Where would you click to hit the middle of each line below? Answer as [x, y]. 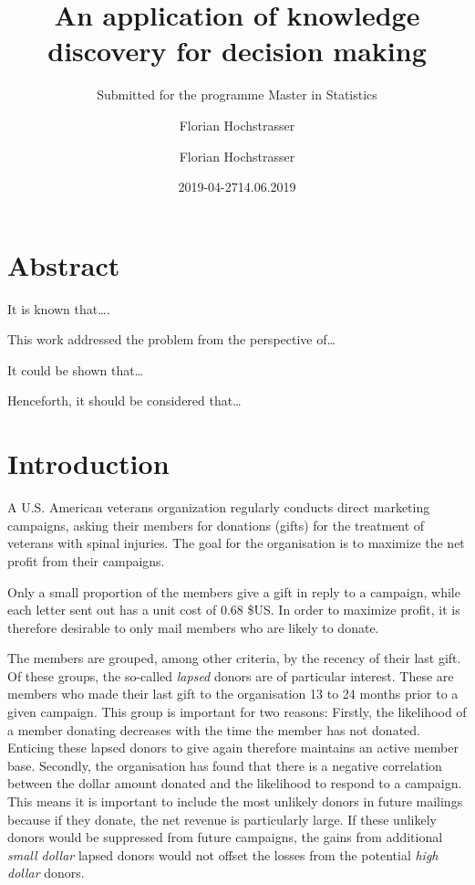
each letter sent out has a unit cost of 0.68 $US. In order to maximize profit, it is [234, 610]
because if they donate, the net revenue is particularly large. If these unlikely [222, 819]
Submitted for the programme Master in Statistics [237, 95]
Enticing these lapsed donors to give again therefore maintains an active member [233, 748]
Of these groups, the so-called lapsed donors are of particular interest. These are [231, 675]
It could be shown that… [76, 369]
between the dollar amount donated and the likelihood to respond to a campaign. [235, 783]
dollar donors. [46, 873]
